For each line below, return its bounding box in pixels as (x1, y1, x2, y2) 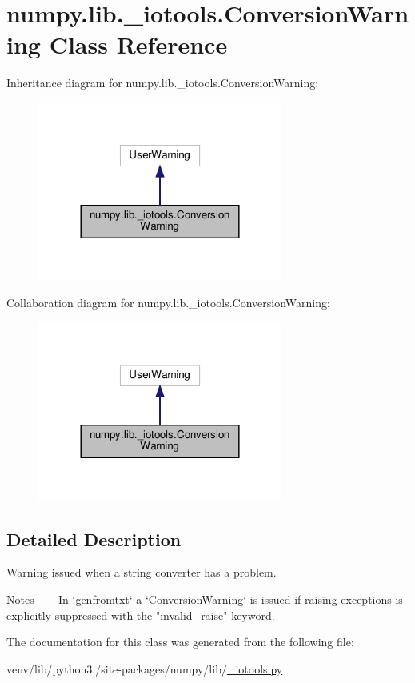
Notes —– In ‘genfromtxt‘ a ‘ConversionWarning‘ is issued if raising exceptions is (6, 590, 403, 607)
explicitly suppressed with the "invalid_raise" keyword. (6, 606, 275, 623)
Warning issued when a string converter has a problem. (6, 564, 277, 581)
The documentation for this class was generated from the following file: (6, 633, 354, 650)
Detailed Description (6, 526, 182, 551)
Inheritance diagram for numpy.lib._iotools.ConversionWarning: (6, 74, 319, 91)
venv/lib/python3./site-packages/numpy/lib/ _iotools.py (6, 660, 283, 677)
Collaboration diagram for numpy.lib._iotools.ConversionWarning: (6, 294, 330, 311)
